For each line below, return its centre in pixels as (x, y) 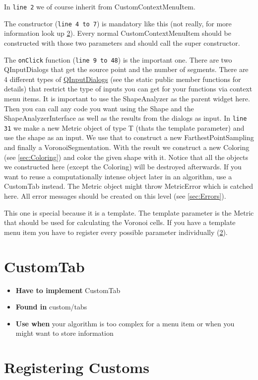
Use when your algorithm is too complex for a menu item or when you (125, 323)
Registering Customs (77, 367)
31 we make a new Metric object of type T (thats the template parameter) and (124, 127)
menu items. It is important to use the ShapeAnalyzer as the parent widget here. (127, 98)
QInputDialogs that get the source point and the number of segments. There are (126, 69)
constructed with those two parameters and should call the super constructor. (122, 42)
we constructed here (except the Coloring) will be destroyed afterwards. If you (123, 167)
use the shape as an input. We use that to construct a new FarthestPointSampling (129, 137)
